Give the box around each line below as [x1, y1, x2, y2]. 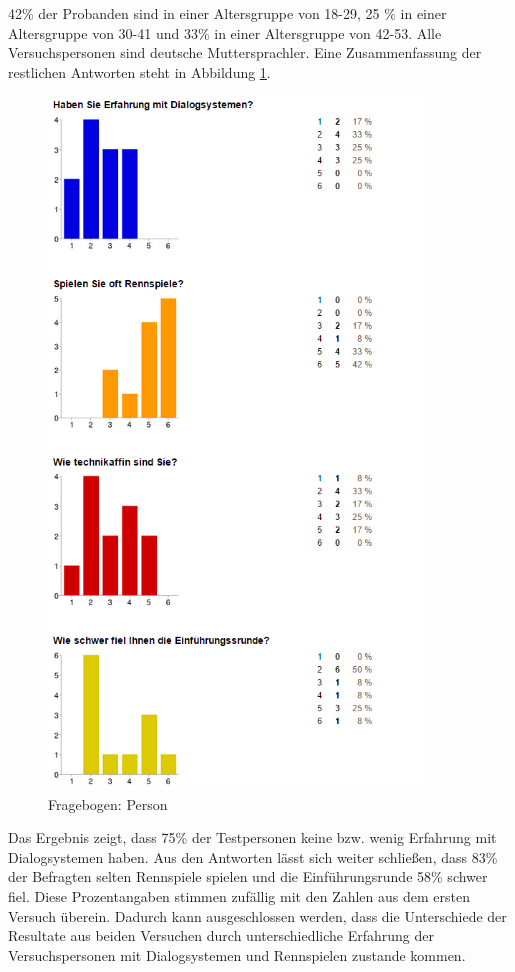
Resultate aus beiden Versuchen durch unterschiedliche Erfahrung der [8, 925, 435, 946]
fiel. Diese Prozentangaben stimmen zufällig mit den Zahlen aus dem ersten [8, 885, 470, 906]
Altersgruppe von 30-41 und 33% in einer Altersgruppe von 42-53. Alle [8, 22, 442, 43]
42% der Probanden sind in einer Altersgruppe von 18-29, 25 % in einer [8, 3, 447, 23]
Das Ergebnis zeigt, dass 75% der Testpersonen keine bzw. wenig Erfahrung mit [8, 827, 497, 848]
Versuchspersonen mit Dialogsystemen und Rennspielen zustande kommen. [8, 944, 466, 965]
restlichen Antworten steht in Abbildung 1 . [8, 61, 271, 82]
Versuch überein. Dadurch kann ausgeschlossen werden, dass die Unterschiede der [8, 905, 507, 926]
